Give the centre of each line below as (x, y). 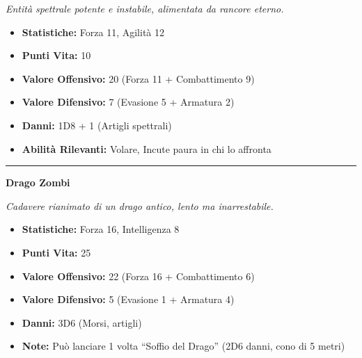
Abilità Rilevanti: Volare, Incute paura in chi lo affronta (147, 148)
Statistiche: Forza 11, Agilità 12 (93, 32)
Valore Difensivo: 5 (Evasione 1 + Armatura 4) (128, 299)
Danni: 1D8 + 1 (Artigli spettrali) (97, 125)
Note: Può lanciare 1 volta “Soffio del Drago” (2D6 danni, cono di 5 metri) (183, 346)
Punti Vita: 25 (56, 252)
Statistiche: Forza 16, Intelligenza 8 (101, 229)
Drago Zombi (38, 182)
